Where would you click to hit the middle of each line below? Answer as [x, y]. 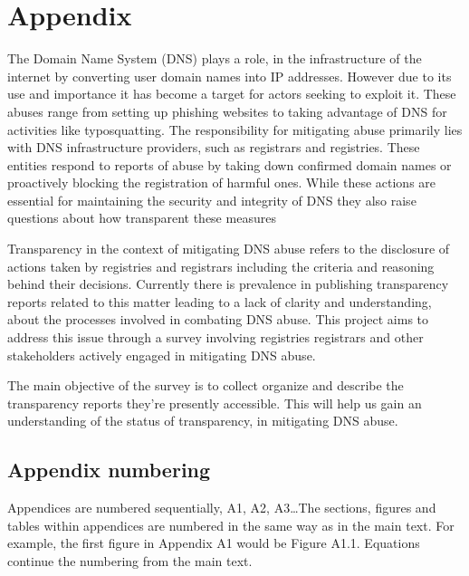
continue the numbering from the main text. [130, 560]
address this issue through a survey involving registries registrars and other [215, 337]
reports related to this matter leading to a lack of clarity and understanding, [220, 301]
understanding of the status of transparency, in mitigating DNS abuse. [203, 421]
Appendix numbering [109, 470]
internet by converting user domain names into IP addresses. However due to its [230, 76]
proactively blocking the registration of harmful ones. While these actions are [222, 182]
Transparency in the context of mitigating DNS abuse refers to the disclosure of [229, 249]
